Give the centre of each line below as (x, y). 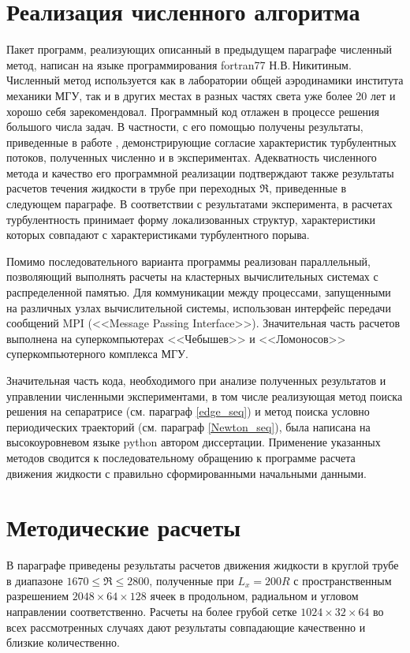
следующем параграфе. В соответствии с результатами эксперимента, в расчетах (199, 204)
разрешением (38, 596)
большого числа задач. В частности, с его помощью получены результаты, (185, 127)
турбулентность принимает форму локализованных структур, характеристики (191, 219)
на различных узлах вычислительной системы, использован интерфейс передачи (199, 307)
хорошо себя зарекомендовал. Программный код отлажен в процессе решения (193, 111)
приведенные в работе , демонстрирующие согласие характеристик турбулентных (201, 142)
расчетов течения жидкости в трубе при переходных (131, 188)
